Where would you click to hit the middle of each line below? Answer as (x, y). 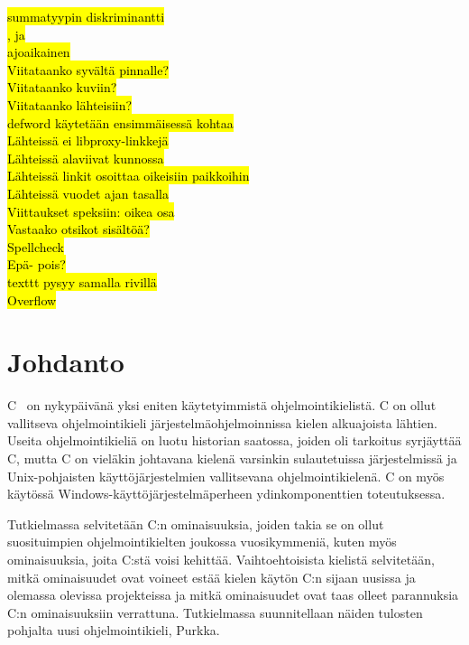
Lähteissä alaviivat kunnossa (86, 158)
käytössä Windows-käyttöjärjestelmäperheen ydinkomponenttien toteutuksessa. (226, 494)
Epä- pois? (37, 264)
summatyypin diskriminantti (86, 16)
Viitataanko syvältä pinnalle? (88, 69)
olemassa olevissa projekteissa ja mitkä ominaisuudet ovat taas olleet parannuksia (233, 595)
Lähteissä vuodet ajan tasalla (88, 193)
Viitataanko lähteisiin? (70, 104)
